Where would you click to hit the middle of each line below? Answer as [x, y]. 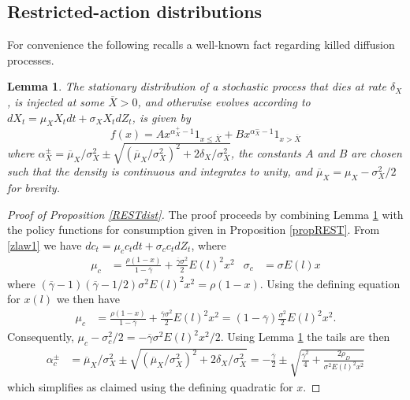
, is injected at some [56, 101]
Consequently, [41, 337]
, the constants [266, 152]
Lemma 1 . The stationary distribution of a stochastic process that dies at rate [197, 86]
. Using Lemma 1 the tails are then [305, 337]
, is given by [161, 117]
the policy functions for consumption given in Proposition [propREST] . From [194, 230]
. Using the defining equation [330, 283]
